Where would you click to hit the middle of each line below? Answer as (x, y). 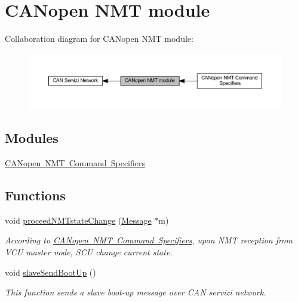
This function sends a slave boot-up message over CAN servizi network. (136, 292)
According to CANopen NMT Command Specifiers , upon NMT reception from (149, 240)
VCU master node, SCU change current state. (89, 252)
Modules (32, 138)
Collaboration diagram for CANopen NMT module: (99, 39)
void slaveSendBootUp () (50, 272)
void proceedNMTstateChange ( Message (78, 220)
